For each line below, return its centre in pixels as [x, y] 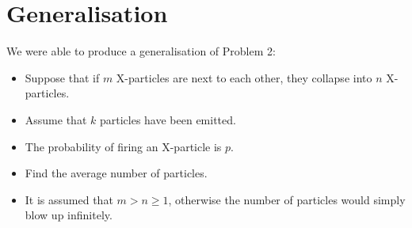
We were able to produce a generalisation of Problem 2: [141, 51]
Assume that [56, 119]
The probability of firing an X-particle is [123, 146]
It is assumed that [69, 199]
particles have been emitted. [168, 119]
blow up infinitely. [69, 215]
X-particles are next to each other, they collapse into [244, 77]
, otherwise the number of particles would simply [287, 199]
